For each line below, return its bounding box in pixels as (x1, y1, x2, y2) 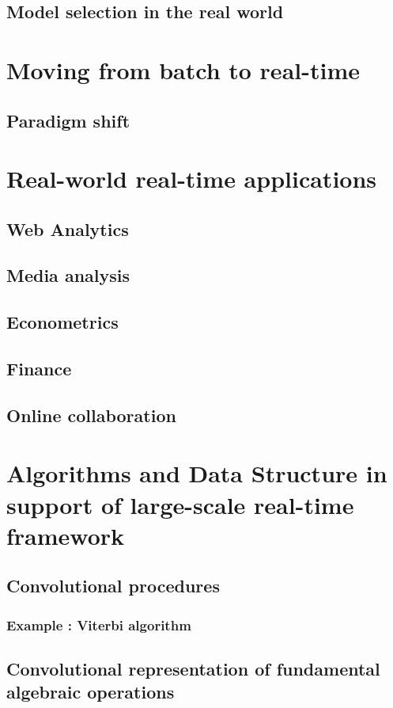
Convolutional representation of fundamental (6, 656, 380, 680)
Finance (6, 356, 72, 381)
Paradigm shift (6, 108, 130, 132)
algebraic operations (6, 679, 175, 704)
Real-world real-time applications (6, 162, 377, 195)
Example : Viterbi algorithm (6, 615, 191, 634)
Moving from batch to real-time (6, 53, 360, 86)
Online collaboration (6, 402, 176, 427)
